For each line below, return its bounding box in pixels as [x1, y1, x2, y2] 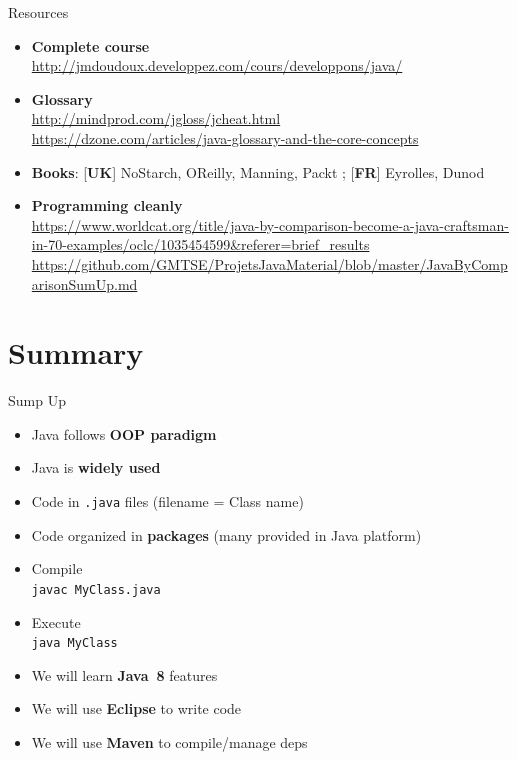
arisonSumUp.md [31, 273, 138, 294]
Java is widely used [31, 457, 161, 478]
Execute [31, 611, 81, 632]
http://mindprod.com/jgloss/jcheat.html [31, 108, 281, 129]
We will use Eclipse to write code [31, 698, 242, 719]
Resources [8, 2, 69, 22]
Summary [8, 332, 144, 373]
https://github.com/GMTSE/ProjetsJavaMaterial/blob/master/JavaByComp [31, 253, 508, 274]
